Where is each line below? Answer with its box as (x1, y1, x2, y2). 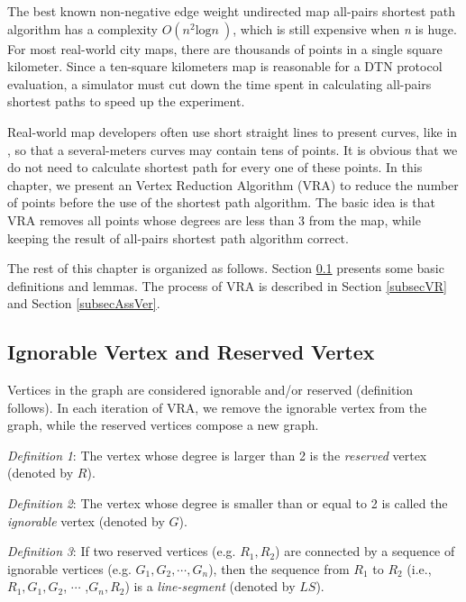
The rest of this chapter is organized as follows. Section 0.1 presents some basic (7, 259, 444, 278)
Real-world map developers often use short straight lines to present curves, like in (7, 122, 458, 141)
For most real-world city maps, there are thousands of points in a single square (7, 39, 443, 58)
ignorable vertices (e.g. (7, 559, 132, 578)
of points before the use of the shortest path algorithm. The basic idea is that (7, 193, 436, 212)
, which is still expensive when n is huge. (233, 19, 457, 38)
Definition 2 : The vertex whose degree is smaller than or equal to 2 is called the (7, 494, 448, 513)
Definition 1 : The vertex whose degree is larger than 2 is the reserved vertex (7, 445, 427, 464)
